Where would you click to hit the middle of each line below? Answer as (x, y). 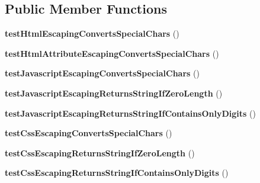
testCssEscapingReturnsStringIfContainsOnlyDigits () (117, 173)
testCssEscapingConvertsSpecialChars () (89, 133)
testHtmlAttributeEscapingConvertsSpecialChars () (112, 53)
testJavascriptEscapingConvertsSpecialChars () (102, 73)
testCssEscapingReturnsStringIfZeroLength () (100, 152)
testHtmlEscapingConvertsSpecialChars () (92, 33)
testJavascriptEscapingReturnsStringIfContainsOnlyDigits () (130, 113)
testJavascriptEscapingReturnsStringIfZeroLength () (114, 93)
